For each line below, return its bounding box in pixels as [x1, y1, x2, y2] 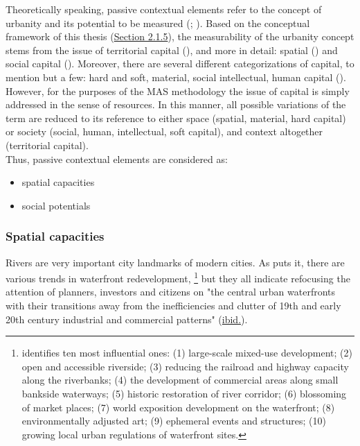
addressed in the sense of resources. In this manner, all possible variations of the [6, 97, 346, 112]
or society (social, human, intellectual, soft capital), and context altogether [6, 124, 323, 139]
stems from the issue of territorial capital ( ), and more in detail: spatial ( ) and [6, 42, 338, 57]
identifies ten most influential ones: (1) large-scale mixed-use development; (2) [21, 345, 352, 360]
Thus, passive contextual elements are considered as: [6, 151, 228, 166]
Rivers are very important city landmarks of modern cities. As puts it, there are [6, 255, 345, 269]
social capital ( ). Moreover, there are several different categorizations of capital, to [6, 56, 354, 71]
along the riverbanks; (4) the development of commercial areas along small [21, 372, 339, 387]
